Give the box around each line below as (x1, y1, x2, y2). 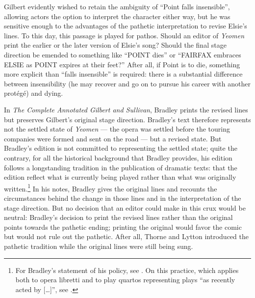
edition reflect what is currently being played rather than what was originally (4, 172, 236, 182)
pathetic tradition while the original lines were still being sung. (4, 241, 193, 251)
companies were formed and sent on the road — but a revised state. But (4, 133, 222, 143)
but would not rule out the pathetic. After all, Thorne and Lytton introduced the (4, 231, 249, 242)
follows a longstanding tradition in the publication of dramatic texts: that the (4, 162, 237, 172)
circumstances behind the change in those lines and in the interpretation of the (4, 192, 241, 203)
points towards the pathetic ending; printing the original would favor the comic (4, 221, 242, 232)
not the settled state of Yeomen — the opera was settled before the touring (4, 124, 230, 134)
